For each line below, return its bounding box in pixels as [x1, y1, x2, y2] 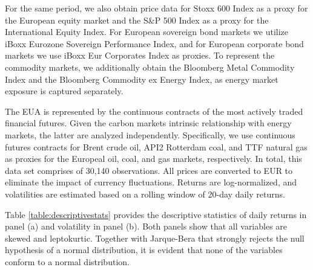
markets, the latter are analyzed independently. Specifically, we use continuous [5, 128, 295, 141]
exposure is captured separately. [5, 85, 124, 97]
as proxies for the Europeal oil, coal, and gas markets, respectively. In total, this [5, 152, 302, 165]
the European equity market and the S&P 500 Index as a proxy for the [5, 13, 269, 26]
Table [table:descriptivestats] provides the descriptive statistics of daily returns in [5, 208, 307, 220]
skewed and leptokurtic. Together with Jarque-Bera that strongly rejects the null [5, 231, 305, 244]
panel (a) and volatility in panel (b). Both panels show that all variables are [5, 220, 288, 233]
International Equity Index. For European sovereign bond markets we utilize [5, 25, 289, 38]
